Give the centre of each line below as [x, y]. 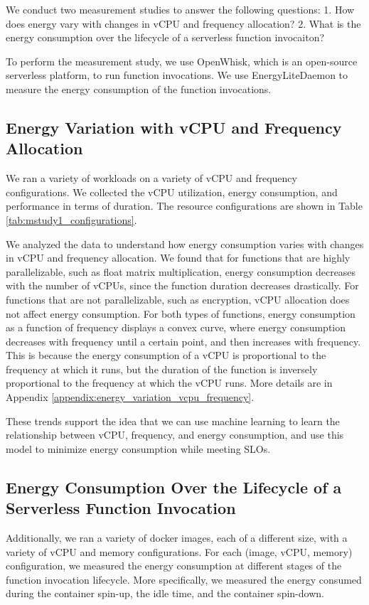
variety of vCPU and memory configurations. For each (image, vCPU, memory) [179, 551]
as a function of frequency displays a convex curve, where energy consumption [176, 327]
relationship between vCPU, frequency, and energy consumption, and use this [175, 435]
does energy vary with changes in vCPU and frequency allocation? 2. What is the [183, 23]
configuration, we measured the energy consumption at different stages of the [174, 566]
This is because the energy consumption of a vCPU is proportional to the [166, 355]
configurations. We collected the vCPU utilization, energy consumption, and [172, 192]
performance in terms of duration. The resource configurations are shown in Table [184, 206]
